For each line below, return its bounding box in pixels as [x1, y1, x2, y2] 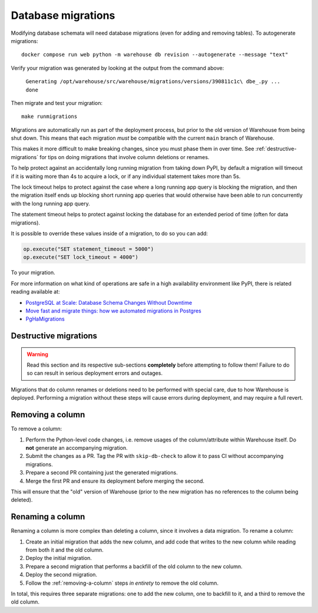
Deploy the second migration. [25, 571, 97, 578]
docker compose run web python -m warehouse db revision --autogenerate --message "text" [21, 51, 289, 58]
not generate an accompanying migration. [25, 444, 128, 451]
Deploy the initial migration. [25, 555, 92, 562]
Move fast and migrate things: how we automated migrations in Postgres [25, 307, 201, 314]
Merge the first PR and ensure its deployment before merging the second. [25, 477, 205, 485]
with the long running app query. [11, 200, 91, 207]
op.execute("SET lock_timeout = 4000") [23, 254, 138, 261]
